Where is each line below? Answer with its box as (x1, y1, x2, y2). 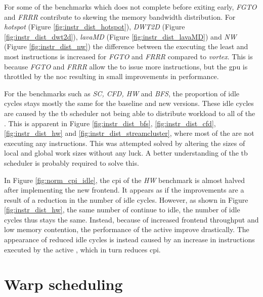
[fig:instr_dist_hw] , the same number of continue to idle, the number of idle (4, 204, 240, 215)
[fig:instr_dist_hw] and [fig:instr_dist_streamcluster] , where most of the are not (4, 128, 254, 138)
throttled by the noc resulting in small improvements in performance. (4, 71, 219, 82)
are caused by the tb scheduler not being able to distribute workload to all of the (4, 107, 255, 118)
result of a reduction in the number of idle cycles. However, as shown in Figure (4, 194, 248, 205)
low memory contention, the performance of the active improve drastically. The (4, 224, 249, 235)
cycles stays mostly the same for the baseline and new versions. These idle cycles (4, 98, 254, 108)
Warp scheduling (4, 274, 123, 294)
